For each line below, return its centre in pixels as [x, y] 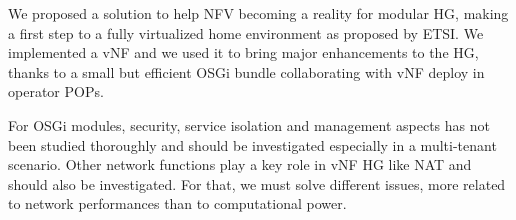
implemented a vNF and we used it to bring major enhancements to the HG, [243, 52]
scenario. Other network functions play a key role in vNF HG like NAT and [240, 164]
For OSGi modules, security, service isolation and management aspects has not [249, 124]
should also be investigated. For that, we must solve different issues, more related [257, 183]
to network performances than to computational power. [177, 203]
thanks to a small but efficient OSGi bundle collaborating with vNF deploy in [246, 71]
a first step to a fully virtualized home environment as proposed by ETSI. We [246, 32]
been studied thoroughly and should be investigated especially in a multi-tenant [252, 144]
